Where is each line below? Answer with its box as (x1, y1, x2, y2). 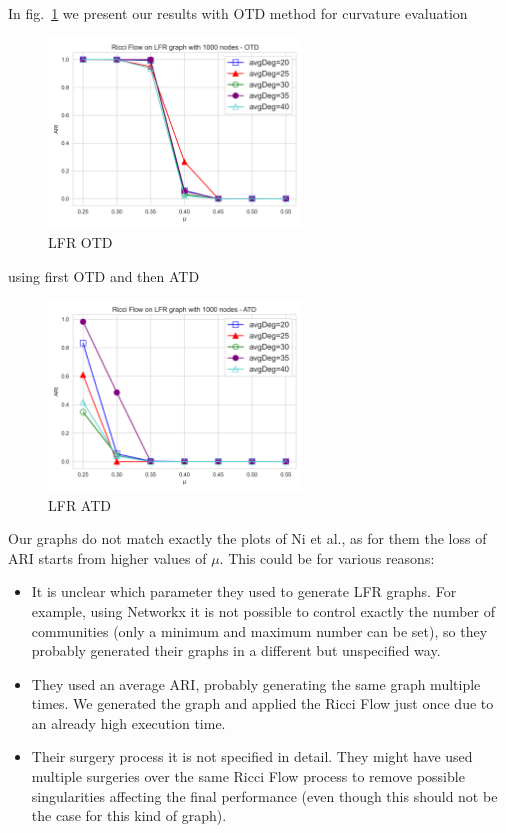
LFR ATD (48, 494, 111, 515)
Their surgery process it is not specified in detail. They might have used (31, 746, 473, 767)
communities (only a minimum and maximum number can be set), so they (31, 620, 488, 641)
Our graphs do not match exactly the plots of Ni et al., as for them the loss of (8, 528, 487, 549)
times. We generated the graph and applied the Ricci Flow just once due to (31, 693, 494, 714)
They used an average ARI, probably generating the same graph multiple (31, 673, 481, 694)
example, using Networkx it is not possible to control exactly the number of (31, 600, 495, 621)
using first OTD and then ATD (8, 265, 200, 286)
